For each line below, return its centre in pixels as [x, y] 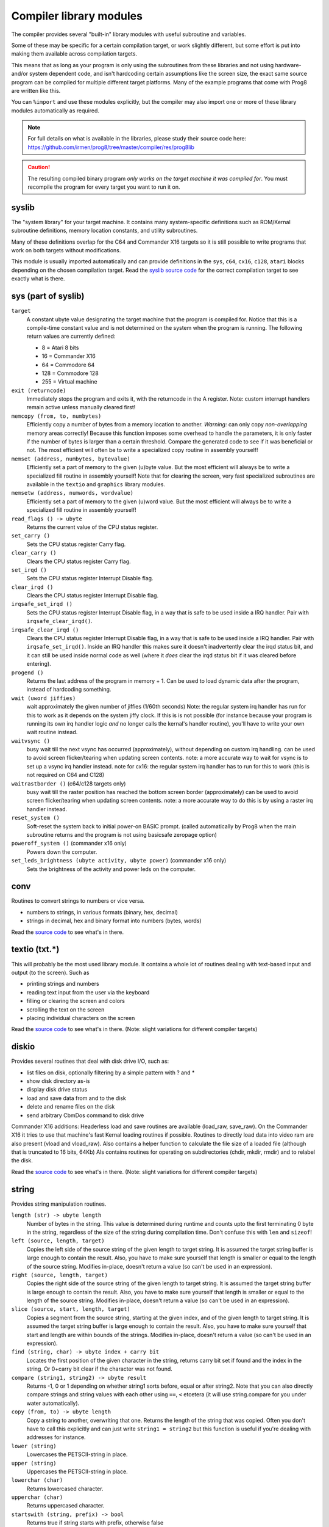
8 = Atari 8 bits [60, 348]
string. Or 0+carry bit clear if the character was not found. [100, 1369]
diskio [23, 1047]
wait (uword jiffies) [44, 698]
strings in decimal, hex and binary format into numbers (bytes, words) [114, 921]
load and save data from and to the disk [76, 1098]
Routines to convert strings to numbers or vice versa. [78, 901]
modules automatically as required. [55, 111]
